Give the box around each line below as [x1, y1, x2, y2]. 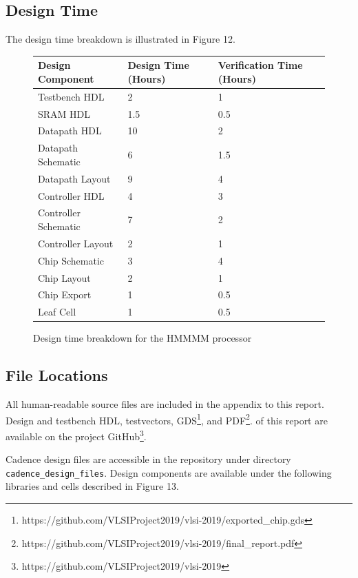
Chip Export [38, 287, 92, 302]
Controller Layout [38, 236, 114, 250]
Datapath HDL [38, 123, 102, 138]
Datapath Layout [38, 171, 111, 185]
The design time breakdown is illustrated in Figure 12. [6, 32, 235, 46]
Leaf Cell [38, 305, 76, 319]
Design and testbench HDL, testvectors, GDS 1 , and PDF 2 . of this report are [6, 411, 328, 427]
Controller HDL [38, 188, 105, 203]
